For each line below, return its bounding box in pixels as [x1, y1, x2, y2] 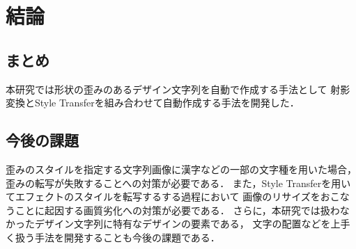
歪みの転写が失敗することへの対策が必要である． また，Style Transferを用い [6, 175, 351, 190]
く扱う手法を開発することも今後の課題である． [6, 230, 220, 244]
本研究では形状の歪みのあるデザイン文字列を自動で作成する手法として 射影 [6, 81, 350, 96]
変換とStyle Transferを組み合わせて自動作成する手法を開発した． [6, 95, 300, 110]
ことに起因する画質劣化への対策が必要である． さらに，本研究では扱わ [15, 202, 340, 217]
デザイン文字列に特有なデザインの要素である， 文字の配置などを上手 [34, 216, 350, 231]
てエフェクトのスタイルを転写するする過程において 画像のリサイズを [6, 189, 320, 204]
